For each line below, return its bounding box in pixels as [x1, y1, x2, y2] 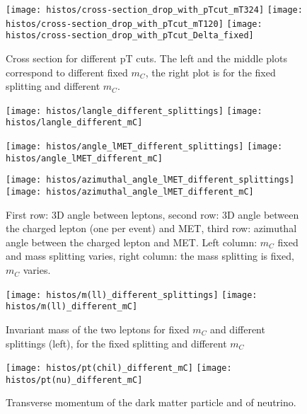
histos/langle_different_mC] [6, 117, 143, 128]
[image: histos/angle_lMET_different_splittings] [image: [6, 142, 283, 152]
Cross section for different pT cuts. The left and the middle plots [6, 50, 287, 65]
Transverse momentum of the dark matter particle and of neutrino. [6, 395, 296, 410]
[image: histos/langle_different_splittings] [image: [6, 105, 262, 116]
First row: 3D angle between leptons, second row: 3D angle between [6, 207, 299, 222]
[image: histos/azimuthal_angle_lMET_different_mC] [6, 187, 254, 197]
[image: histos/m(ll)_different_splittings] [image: [6, 289, 257, 300]
